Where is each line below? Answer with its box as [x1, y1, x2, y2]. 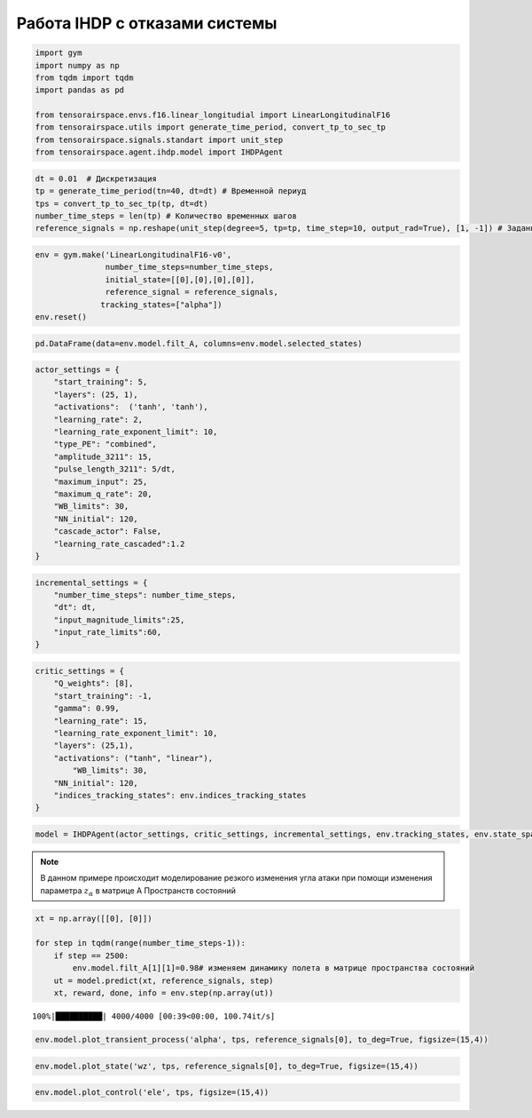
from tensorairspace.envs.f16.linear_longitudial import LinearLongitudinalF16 [35, 110, 391, 120]
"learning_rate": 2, [53, 414, 144, 424]
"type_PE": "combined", [53, 440, 157, 449]
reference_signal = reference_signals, [105, 287, 278, 297]
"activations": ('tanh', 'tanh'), [53, 402, 208, 412]
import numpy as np [35, 60, 120, 70]
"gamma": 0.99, [53, 703, 120, 714]
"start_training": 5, [53, 377, 148, 387]
